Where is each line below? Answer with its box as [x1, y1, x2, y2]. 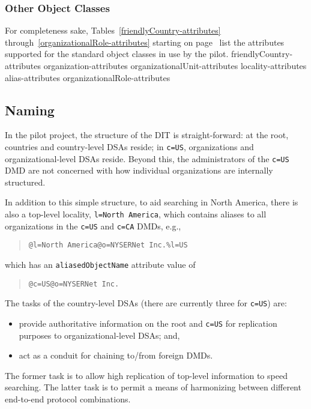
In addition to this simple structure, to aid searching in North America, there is [5, 196, 298, 208]
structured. [5, 175, 46, 188]
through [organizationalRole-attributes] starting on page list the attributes [5, 35, 285, 48]
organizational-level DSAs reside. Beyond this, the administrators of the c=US [5, 152, 289, 165]
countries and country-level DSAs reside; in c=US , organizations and [5, 140, 254, 153]
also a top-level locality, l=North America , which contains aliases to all [5, 208, 267, 220]
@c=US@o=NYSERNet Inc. [28, 279, 119, 288]
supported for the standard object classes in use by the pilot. [5, 47, 229, 60]
